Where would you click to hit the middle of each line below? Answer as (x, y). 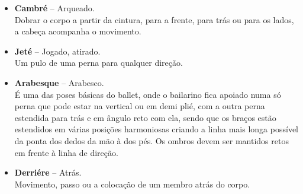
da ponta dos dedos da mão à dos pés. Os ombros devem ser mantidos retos (151, 140)
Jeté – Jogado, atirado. (57, 51)
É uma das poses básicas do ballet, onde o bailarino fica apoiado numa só (148, 94)
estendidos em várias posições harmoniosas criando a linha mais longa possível (156, 129)
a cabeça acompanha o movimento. (78, 31)
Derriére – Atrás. (48, 172)
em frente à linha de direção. (66, 152)
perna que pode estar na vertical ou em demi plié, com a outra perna (140, 106)
